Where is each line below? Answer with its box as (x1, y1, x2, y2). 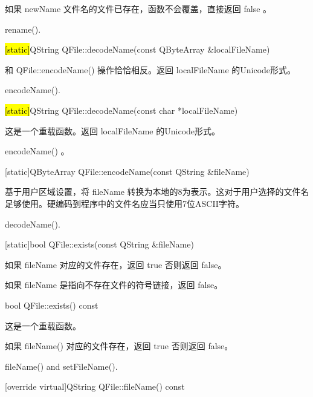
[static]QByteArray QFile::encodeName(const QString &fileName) (5, 165, 250, 177)
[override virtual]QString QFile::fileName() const (5, 380, 185, 393)
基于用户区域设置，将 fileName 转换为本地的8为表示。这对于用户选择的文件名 (5, 185, 309, 198)
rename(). (5, 22, 41, 35)
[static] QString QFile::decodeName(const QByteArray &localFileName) (5, 43, 270, 56)
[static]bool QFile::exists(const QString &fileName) (5, 238, 194, 251)
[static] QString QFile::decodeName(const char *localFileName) (5, 103, 238, 116)
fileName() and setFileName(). (5, 359, 118, 372)
